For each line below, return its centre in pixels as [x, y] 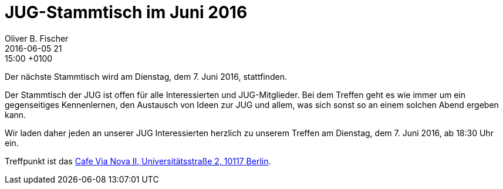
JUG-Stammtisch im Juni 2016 [126, 12]
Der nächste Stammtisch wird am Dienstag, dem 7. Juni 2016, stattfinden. [146, 76]
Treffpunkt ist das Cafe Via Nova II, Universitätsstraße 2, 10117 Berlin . [138, 161]
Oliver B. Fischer [37, 38]
